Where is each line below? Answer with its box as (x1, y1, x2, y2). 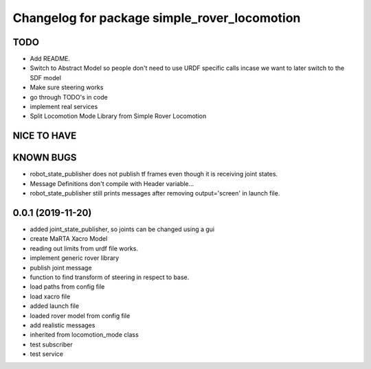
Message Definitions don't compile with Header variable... (30, 179, 194, 188)
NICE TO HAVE (12, 130, 77, 142)
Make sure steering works (30, 83, 104, 92)
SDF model (30, 73, 62, 82)
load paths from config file (30, 283, 105, 291)
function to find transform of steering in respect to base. (30, 273, 190, 281)
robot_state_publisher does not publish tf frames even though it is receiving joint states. (30, 170, 278, 178)
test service (30, 350, 63, 358)
